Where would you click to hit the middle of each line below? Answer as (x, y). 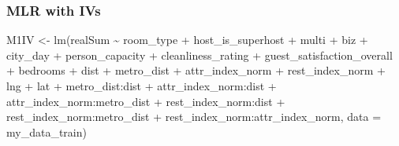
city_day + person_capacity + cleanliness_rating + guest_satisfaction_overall (199, 55)
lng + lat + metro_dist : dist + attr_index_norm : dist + (142, 86)
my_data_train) (47, 131)
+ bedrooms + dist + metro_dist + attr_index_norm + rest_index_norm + (196, 70)
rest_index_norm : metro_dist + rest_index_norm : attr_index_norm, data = (194, 117)
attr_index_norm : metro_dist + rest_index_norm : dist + (146, 101)
